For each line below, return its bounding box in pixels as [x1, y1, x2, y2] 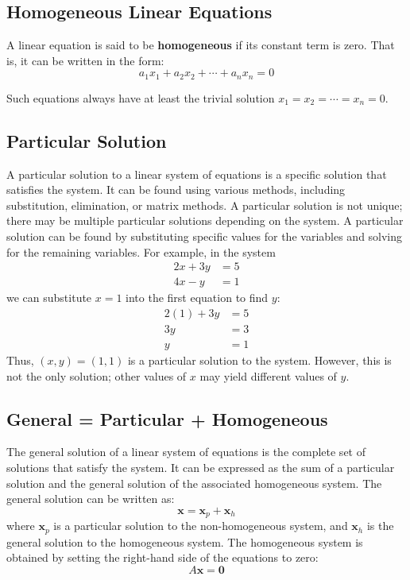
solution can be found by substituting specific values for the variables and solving [6, 228, 403, 245]
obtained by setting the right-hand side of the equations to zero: [6, 549, 319, 566]
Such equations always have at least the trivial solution [6, 89, 275, 106]
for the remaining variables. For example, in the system [6, 243, 276, 260]
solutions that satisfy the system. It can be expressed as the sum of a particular [6, 458, 395, 475]
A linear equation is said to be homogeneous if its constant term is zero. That [6, 37, 395, 53]
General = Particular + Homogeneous [6, 406, 328, 431]
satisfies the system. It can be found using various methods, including [6, 181, 346, 198]
